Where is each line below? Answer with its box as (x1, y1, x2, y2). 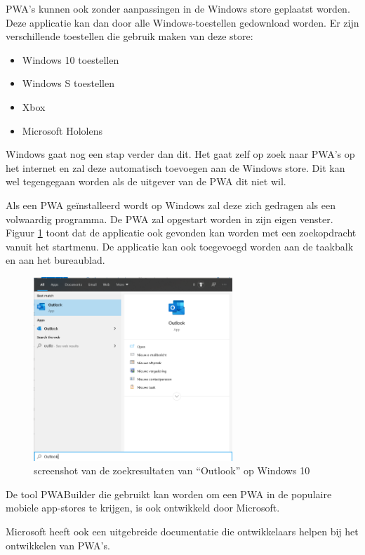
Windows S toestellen (22, 76, 115, 91)
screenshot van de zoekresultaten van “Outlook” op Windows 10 (34, 463, 310, 478)
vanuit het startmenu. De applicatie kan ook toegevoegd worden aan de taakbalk (6, 239, 354, 253)
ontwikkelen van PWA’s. (6, 537, 110, 552)
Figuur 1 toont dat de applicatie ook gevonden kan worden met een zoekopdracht (6, 225, 357, 240)
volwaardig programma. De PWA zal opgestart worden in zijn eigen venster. (6, 211, 333, 226)
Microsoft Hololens (22, 123, 102, 138)
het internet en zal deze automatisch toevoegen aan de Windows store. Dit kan (6, 160, 345, 175)
